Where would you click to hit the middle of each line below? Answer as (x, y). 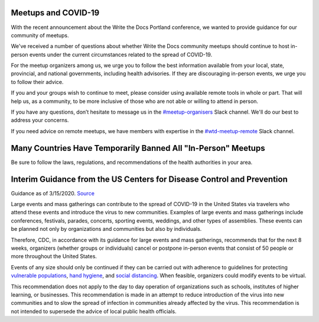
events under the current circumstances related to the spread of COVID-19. (121, 54)
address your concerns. (40, 120)
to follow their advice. (37, 82)
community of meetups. (40, 35)
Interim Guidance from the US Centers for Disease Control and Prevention (149, 179)
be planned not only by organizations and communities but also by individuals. (106, 229)
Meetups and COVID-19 (55, 13)
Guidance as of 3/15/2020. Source (53, 193)
